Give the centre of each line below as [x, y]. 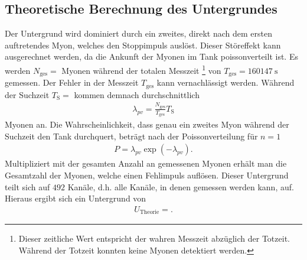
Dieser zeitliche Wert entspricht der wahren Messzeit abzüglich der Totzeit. [154, 238]
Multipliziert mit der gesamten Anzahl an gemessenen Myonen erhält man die [146, 163]
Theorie [149, 212]
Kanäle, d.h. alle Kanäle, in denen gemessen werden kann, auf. [181, 186]
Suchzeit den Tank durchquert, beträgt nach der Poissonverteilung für [131, 136]
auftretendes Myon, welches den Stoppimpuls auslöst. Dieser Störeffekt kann [143, 45]
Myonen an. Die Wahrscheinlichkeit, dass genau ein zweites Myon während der [147, 124]
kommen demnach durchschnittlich [137, 94]
